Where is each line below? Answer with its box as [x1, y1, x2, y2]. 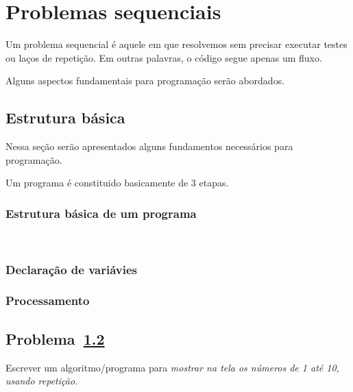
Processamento [5, 292, 90, 309]
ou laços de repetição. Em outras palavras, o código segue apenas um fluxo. [5, 50, 322, 64]
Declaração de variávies [5, 260, 138, 278]
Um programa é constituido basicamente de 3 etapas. [5, 175, 229, 190]
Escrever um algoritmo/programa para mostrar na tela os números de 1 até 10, [5, 360, 339, 374]
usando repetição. [5, 373, 78, 388]
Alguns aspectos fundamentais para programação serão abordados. [5, 73, 285, 88]
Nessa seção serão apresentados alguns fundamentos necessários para [5, 139, 293, 154]
